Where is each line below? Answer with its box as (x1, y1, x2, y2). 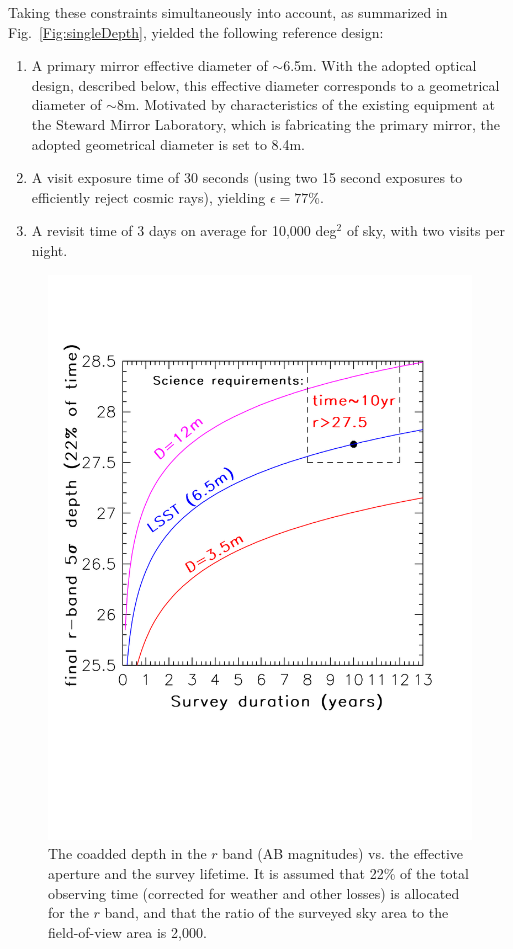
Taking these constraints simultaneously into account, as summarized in (8, 2, 448, 22)
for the (48, 902, 89, 923)
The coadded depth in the (48, 843, 207, 864)
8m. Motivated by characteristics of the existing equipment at (116, 94, 495, 115)
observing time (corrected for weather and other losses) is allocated (48, 882, 460, 903)
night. (31, 239, 68, 260)
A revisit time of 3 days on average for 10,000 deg (31, 220, 337, 241)
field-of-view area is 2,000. (48, 921, 207, 942)
